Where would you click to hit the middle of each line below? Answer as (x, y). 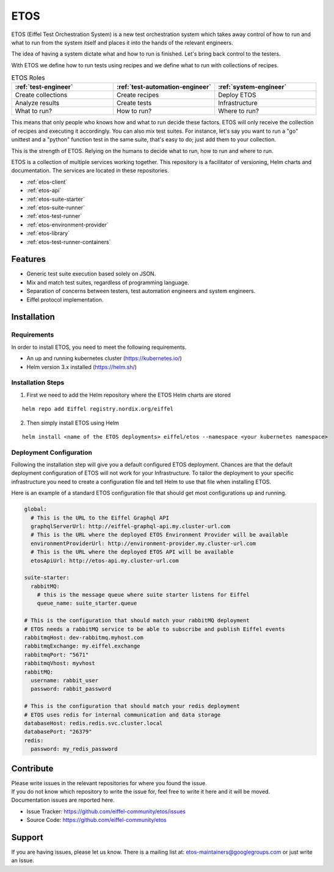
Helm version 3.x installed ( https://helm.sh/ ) (82, 367)
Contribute (32, 768)
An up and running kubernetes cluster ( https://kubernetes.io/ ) (104, 359)
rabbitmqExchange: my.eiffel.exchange (82, 646)
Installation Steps (38, 382)
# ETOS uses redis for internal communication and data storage (122, 715)
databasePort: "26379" (58, 732)
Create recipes (138, 95)
